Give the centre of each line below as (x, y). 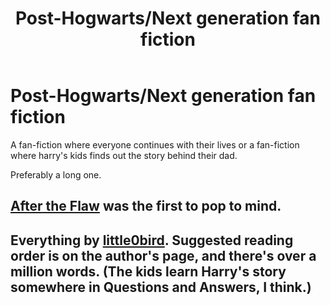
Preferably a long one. (56, 174)
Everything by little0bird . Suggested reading (152, 240)
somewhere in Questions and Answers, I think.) (161, 287)
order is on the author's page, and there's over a (163, 255)
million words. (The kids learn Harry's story (148, 271)
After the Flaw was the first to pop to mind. (146, 206)
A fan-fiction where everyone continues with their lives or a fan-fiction (155, 144)
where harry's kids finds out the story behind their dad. (124, 155)
